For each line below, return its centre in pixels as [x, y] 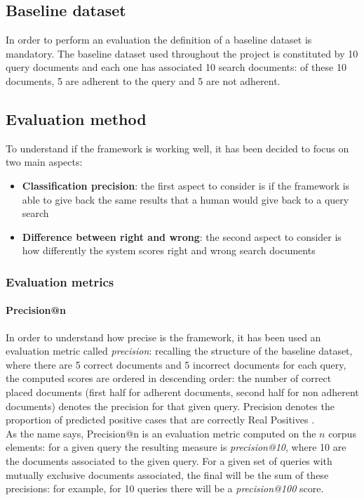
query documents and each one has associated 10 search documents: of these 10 [176, 67]
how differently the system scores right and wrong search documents [169, 250]
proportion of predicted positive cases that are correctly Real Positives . [160, 420]
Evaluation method [76, 118]
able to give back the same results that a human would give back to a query [186, 199]
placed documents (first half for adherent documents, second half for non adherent [182, 392]
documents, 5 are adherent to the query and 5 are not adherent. [143, 80]
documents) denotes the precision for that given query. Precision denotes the [170, 406]
